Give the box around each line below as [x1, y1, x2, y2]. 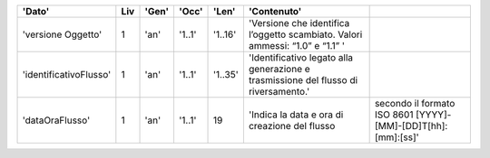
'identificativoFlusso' [22, 69, 112, 80]
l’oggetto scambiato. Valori [248, 28, 363, 41]
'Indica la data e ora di [248, 108, 344, 121]
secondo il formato [374, 98, 456, 109]
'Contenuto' [248, 5, 302, 17]
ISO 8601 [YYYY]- [374, 108, 452, 121]
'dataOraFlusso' [22, 114, 91, 126]
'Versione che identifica [248, 17, 350, 29]
